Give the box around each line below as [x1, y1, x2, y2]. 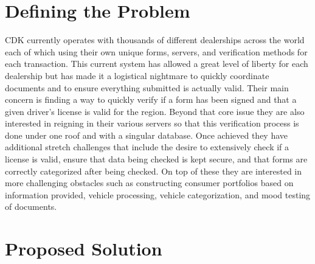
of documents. [5, 200, 57, 213]
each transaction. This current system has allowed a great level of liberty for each [5, 57, 308, 70]
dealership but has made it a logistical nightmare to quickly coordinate [5, 69, 269, 82]
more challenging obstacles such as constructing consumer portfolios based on [5, 176, 294, 189]
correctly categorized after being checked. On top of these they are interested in [5, 164, 302, 177]
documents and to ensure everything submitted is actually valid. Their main [5, 81, 289, 94]
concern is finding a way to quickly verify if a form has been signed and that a [5, 93, 297, 106]
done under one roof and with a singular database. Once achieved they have [5, 128, 288, 141]
